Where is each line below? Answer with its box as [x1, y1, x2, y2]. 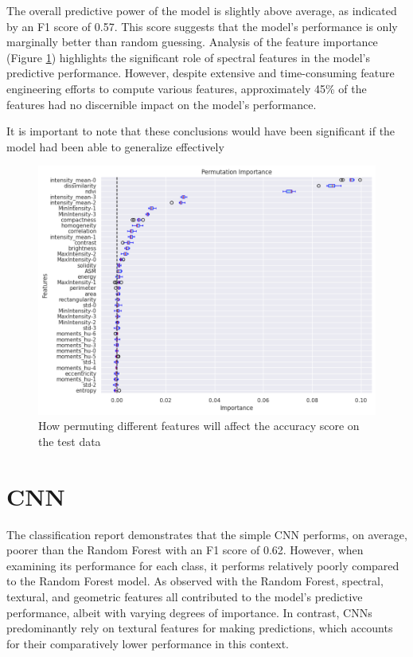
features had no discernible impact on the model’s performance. [6, 96, 317, 112]
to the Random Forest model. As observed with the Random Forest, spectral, [6, 573, 384, 589]
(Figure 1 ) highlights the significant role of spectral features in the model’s [6, 49, 370, 65]
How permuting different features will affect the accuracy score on [38, 417, 360, 434]
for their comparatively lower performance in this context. [6, 635, 289, 651]
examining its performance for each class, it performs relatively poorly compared [6, 557, 399, 573]
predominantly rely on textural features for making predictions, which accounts [6, 620, 393, 636]
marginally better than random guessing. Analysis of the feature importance [6, 33, 378, 50]
